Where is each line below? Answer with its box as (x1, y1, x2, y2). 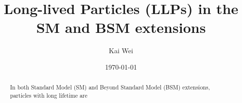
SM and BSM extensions (36, 17, 206, 37)
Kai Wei (109, 45, 133, 56)
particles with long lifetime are (10, 91, 87, 99)
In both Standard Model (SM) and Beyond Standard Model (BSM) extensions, (10, 83, 210, 91)
